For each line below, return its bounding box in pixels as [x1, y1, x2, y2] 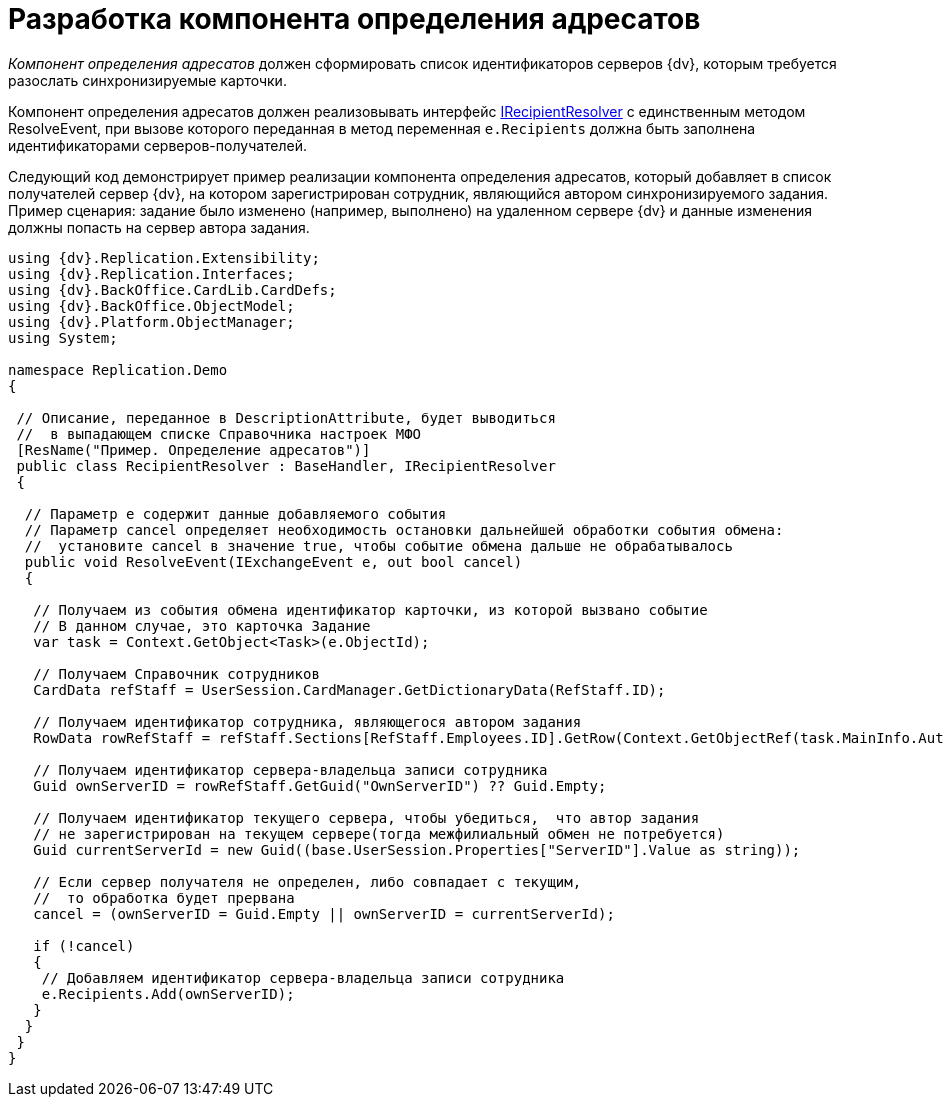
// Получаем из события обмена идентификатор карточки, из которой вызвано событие [33, 601, 708, 618]
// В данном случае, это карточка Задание [33, 617, 371, 634]
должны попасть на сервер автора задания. [8, 218, 310, 236]
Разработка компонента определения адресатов [8, 2, 701, 36]
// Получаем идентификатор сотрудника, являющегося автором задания [33, 713, 582, 730]
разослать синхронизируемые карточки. [8, 71, 287, 89]
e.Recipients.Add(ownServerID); [41, 985, 295, 1002]
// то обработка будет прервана [33, 889, 295, 906]
